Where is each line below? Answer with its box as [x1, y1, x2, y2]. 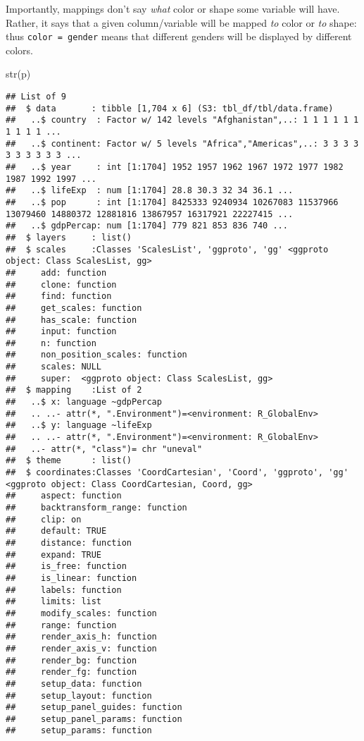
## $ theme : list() [6, 455, 132, 466]
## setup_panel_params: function [6, 714, 182, 724]
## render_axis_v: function [6, 643, 157, 654]
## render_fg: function [6, 667, 137, 678]
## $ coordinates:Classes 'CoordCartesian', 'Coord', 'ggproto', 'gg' [6, 467, 349, 478]
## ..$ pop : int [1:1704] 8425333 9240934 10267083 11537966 [6, 197, 339, 207]
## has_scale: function [6, 314, 137, 325]
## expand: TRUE [6, 549, 102, 560]
